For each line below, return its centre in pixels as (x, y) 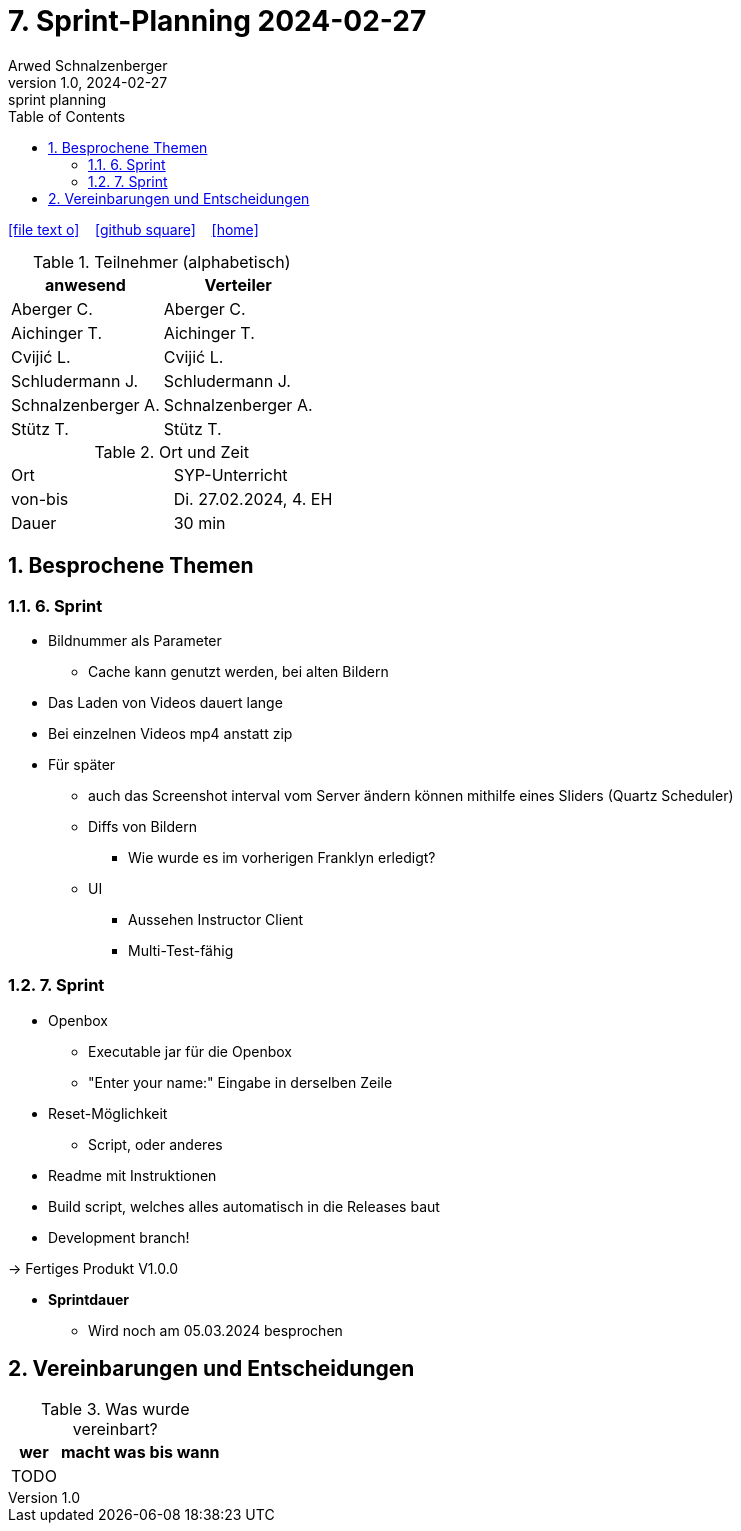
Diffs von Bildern (142, 826)
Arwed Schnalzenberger (88, 65)
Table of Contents (67, 116)
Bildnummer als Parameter (135, 640)
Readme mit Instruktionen (132, 1175)
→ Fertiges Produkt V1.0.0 (93, 1268)
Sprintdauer (88, 1299)
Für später (82, 764)
